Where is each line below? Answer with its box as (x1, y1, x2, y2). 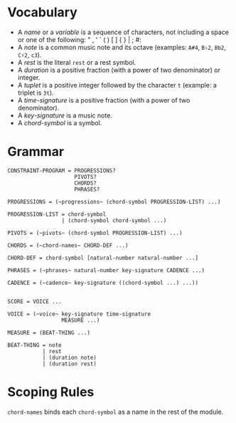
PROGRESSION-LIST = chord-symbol (7, 211, 107, 218)
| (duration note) (42, 354, 97, 361)
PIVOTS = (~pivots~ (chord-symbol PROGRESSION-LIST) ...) (7, 229, 183, 236)
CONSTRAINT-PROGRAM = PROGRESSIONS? (7, 167, 116, 174)
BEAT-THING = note (7, 341, 62, 349)
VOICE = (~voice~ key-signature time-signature (7, 310, 151, 318)
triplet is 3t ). (17, 88, 55, 97)
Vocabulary (7, 4, 77, 21)
